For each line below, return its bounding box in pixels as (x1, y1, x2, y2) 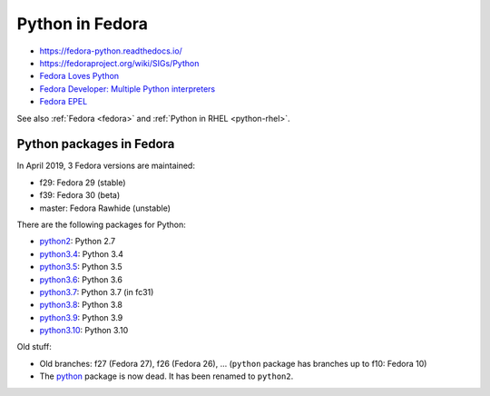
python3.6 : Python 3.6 (39, 273, 122, 285)
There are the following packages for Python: (16, 219, 186, 230)
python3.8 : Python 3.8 (39, 300, 122, 311)
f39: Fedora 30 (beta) (39, 190, 121, 201)
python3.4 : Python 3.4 (39, 248, 124, 259)
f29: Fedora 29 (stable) (39, 177, 126, 188)
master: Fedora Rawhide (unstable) (39, 203, 171, 213)
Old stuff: (16, 342, 52, 352)
